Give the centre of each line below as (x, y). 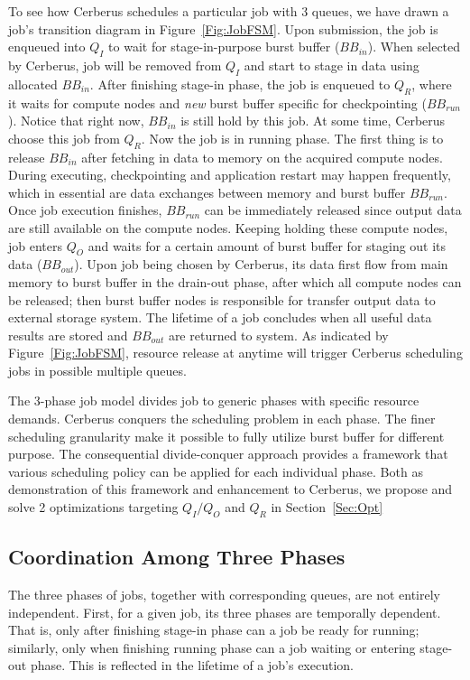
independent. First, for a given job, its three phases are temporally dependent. (225, 612)
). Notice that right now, (76, 121)
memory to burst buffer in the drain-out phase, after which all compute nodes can (235, 281)
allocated (33, 84)
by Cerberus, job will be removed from (115, 65)
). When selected (414, 47)
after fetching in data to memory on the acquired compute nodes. (262, 157)
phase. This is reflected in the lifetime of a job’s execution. (192, 665)
